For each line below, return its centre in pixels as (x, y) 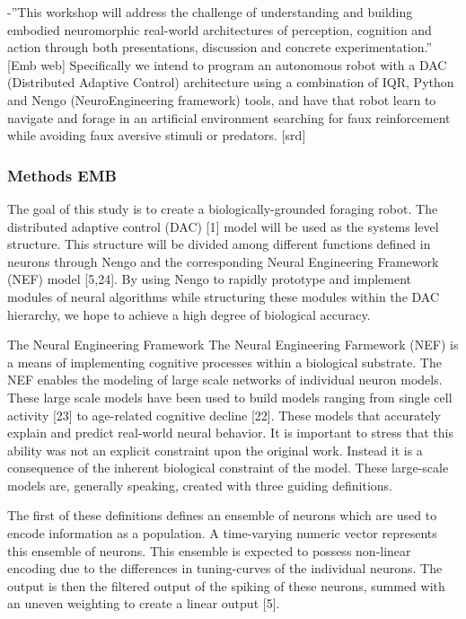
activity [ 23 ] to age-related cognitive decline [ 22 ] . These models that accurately (224, 415)
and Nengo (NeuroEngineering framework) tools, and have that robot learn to (222, 99)
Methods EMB (62, 175)
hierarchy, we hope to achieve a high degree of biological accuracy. (189, 314)
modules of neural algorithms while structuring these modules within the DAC (224, 296)
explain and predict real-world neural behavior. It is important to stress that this (230, 433)
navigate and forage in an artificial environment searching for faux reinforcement (229, 117)
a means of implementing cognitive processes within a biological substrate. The (224, 362)
